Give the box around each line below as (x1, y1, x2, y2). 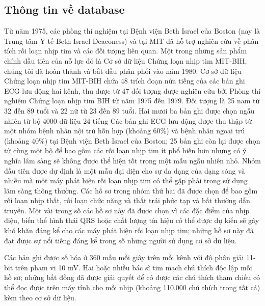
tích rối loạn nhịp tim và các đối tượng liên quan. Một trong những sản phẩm (4, 45, 247, 56)
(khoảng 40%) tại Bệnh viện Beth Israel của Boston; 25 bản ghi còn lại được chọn (4, 135, 260, 146)
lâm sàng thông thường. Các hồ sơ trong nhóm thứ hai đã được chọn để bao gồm (4, 185, 258, 196)
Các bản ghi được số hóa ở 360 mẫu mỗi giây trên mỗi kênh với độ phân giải (4, 252, 244, 263)
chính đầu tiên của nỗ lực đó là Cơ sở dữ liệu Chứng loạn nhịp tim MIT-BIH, (4, 55, 247, 66)
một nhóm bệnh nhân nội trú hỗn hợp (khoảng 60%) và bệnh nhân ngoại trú (4, 125, 245, 136)
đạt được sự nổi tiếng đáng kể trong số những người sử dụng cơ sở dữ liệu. (4, 235, 237, 245)
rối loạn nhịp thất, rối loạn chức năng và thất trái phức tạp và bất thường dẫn (4, 195, 250, 206)
